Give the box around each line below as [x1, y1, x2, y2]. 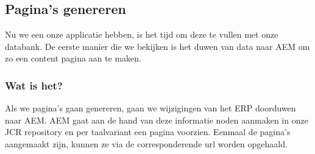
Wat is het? [5, 77, 63, 93]
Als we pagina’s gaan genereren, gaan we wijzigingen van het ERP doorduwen [5, 102, 296, 114]
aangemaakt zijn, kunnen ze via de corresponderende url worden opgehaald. [5, 137, 288, 150]
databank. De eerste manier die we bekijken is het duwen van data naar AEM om [5, 40, 310, 52]
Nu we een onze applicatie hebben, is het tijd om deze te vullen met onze [5, 28, 278, 41]
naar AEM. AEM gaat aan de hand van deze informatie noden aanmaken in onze [5, 113, 308, 126]
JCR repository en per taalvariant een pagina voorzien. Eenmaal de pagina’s [5, 125, 291, 138]
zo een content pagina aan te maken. [5, 52, 141, 65]
